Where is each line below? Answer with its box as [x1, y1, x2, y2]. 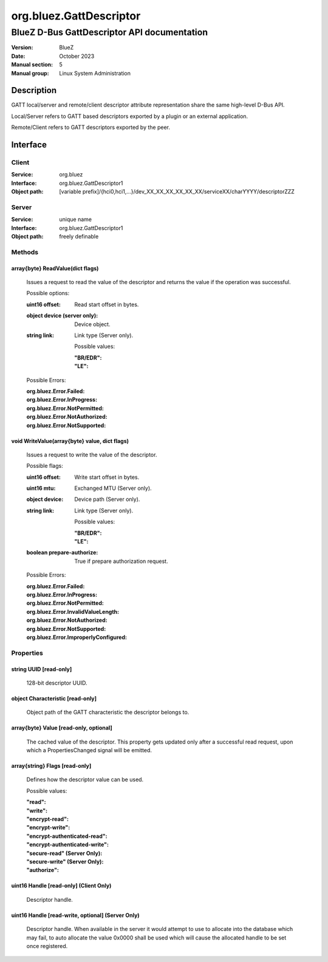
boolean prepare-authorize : [26, 549, 98, 556]
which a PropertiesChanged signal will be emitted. [26, 747, 152, 754]
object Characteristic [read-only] [11, 694, 97, 702]
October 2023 [59, 52, 95, 60]
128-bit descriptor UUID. [26, 679, 87, 686]
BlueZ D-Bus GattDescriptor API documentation [11, 27, 208, 38]
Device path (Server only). [74, 496, 140, 503]
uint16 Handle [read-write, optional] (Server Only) [11, 911, 140, 919]
